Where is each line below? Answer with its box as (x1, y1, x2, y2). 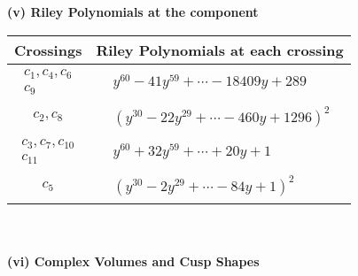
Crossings (14, 39, 82, 60)
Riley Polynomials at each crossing (96, 39, 344, 60)
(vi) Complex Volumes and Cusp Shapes (7, 251, 260, 270)
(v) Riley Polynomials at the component (7, 3, 259, 20)
